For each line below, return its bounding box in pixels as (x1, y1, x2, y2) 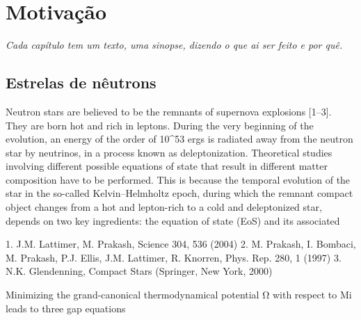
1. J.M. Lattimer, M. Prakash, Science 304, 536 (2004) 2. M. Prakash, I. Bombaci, (6, 237, 356, 251)
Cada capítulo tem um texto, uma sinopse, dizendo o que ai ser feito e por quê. (6, 38, 343, 52)
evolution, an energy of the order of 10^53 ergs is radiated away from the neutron (6, 131, 353, 146)
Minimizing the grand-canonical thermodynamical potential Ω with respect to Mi (6, 287, 352, 302)
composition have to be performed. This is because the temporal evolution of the (6, 172, 351, 186)
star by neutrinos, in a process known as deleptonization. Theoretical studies (6, 145, 332, 159)
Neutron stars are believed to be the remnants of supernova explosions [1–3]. (6, 104, 332, 118)
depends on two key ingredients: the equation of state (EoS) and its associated (6, 213, 340, 227)
